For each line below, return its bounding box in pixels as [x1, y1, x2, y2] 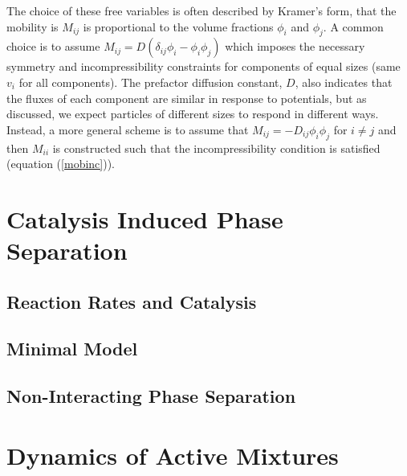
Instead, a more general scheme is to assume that [6, 121, 249, 137]
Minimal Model [6, 336, 138, 361]
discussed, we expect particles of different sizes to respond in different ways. [6, 105, 379, 122]
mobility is [6, 18, 59, 35]
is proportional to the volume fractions [83, 18, 274, 35]
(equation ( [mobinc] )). [6, 155, 115, 172]
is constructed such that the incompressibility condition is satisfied [52, 139, 381, 156]
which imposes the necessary [225, 38, 365, 55]
